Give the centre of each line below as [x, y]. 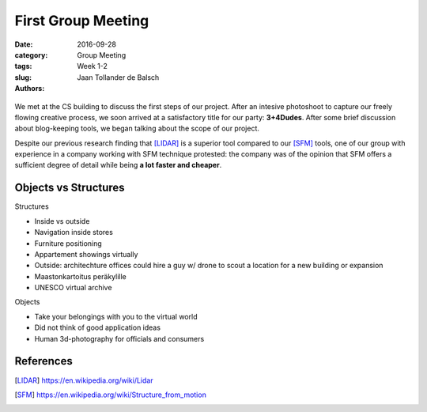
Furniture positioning [68, 243]
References [43, 361]
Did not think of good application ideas [98, 327]
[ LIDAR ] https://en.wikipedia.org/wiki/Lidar [84, 380]
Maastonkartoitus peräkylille [80, 276]
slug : [23, 77]
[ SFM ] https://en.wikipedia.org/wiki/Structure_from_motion [111, 395]
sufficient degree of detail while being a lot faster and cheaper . [118, 165]
